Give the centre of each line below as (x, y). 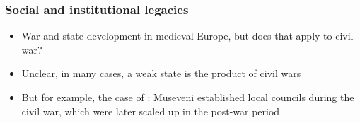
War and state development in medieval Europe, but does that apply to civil (187, 36)
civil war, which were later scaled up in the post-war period (151, 111)
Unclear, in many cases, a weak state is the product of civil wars (161, 73)
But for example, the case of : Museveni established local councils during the (188, 97)
